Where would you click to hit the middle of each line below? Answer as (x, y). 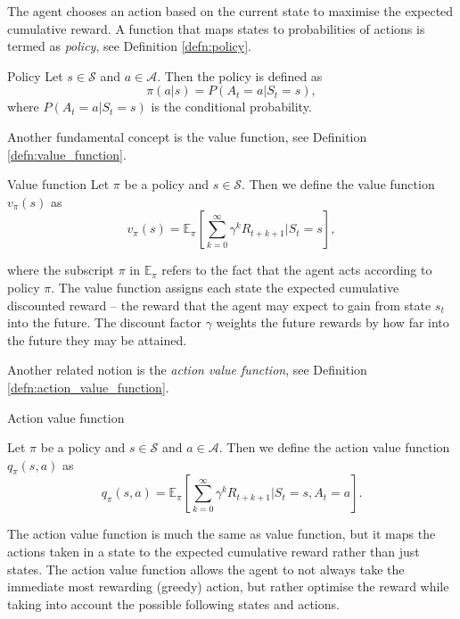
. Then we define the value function (338, 184)
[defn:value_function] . (67, 154)
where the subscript (61, 270)
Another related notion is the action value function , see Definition (187, 370)
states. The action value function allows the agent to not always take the (206, 569)
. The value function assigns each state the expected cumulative (225, 287)
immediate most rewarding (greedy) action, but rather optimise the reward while (228, 586)
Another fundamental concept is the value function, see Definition (187, 136)
